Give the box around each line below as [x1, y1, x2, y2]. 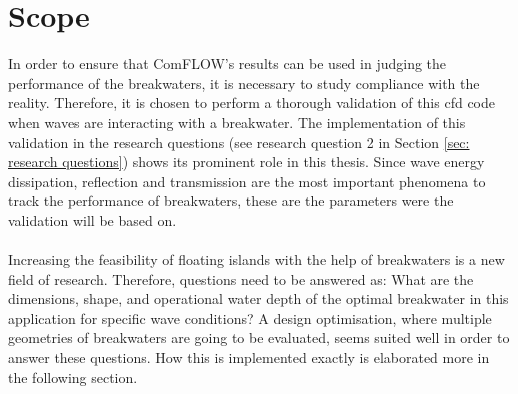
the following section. [8, 366, 138, 387]
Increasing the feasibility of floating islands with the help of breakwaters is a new [8, 249, 505, 270]
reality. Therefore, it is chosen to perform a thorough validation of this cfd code [8, 92, 496, 113]
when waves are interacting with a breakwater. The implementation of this [8, 111, 466, 132]
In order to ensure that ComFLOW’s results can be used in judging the [8, 53, 447, 74]
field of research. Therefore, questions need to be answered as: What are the [8, 268, 474, 289]
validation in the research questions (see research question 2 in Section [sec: [8, 131, 470, 152]
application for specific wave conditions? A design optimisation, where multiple [8, 307, 492, 328]
